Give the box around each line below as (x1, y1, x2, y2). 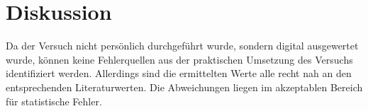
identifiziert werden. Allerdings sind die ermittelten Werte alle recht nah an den (6, 66, 352, 81)
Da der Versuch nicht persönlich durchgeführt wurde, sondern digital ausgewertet (6, 38, 359, 53)
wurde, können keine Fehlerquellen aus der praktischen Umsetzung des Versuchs (6, 52, 353, 66)
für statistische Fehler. (6, 93, 102, 108)
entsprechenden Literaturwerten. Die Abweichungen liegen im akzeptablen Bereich (6, 79, 363, 94)
